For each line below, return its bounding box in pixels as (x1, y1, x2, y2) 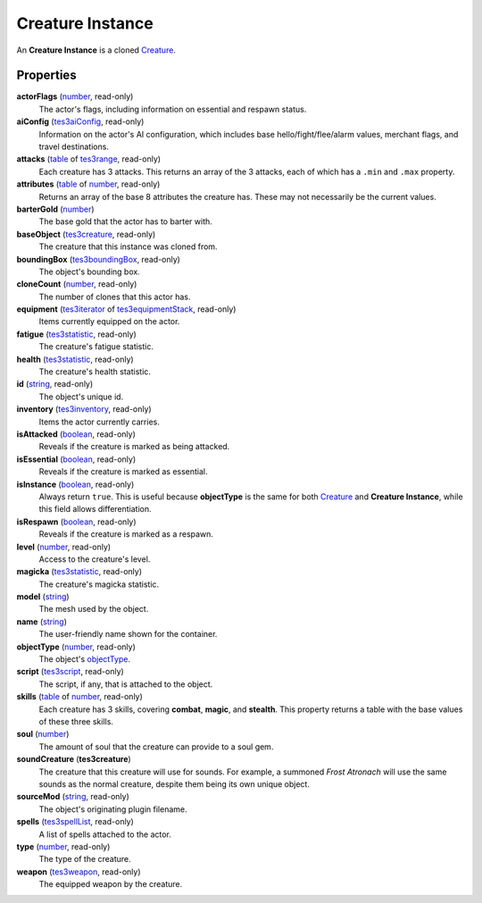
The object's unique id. (38, 391, 124, 402)
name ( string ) (16, 616, 67, 627)
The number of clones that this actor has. (38, 291, 191, 302)
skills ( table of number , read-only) (16, 691, 143, 702)
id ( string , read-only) (16, 379, 94, 389)
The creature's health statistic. (38, 366, 152, 377)
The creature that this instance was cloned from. (38, 241, 218, 252)
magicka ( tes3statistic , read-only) (16, 566, 143, 577)
